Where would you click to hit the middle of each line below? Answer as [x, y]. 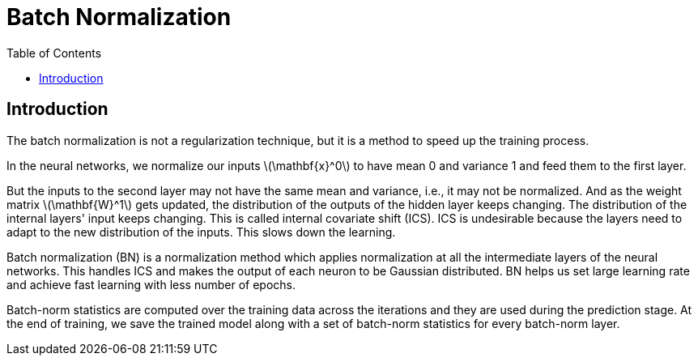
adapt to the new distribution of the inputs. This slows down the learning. [201, 232]
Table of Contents [54, 53]
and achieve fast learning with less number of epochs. [151, 284]
